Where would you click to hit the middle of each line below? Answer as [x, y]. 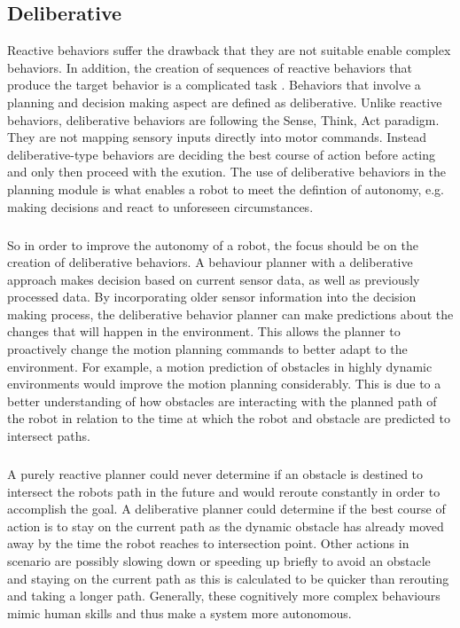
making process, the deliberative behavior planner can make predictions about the [230, 314]
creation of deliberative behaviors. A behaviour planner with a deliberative [210, 262]
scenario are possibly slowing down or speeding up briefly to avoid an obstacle [219, 560]
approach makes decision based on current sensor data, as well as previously [214, 279]
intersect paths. [49, 436]
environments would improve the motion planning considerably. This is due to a [224, 384]
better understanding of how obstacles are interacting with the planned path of [222, 400]
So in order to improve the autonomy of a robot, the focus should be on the [213, 244]
